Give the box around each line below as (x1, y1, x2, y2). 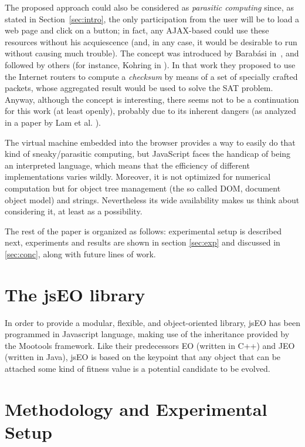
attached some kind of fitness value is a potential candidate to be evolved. (5, 362, 270, 374)
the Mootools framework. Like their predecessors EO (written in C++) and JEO (5, 339, 295, 351)
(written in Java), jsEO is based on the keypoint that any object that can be (5, 351, 281, 363)
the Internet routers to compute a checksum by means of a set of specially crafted (5, 70, 298, 82)
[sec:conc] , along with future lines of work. (5, 247, 156, 260)
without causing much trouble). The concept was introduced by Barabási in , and (5, 47, 299, 59)
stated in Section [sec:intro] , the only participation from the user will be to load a (5, 12, 300, 25)
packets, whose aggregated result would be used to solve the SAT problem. (5, 82, 273, 94)
